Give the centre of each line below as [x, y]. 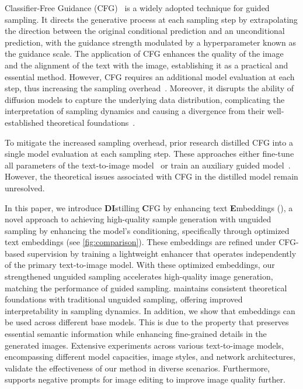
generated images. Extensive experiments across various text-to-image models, [144, 345]
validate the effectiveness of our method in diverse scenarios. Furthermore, [137, 368]
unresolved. [25, 187]
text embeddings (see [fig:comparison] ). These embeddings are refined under [140, 242]
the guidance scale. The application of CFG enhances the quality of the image [144, 54]
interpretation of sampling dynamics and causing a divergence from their [135, 111]
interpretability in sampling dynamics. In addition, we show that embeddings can [150, 310]
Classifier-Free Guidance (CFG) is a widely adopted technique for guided [137, 8]
